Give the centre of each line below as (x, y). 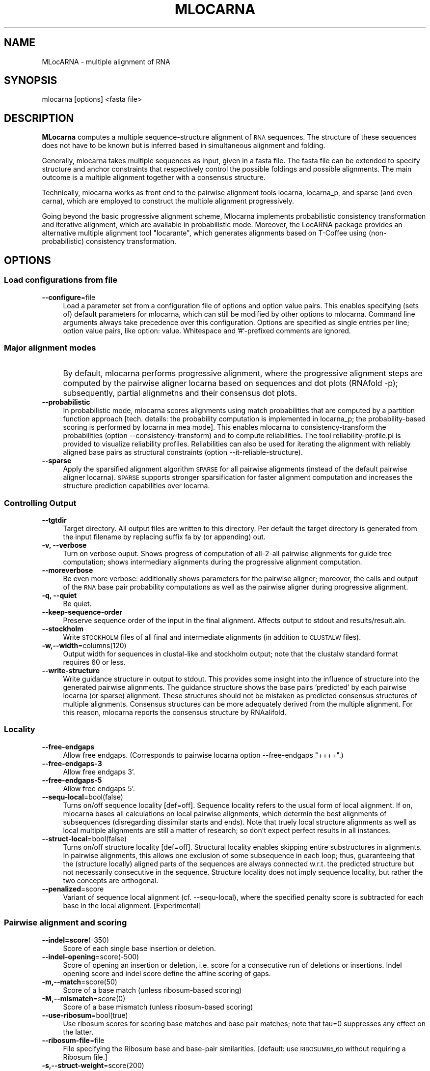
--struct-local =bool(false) (84, 838)
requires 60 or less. (94, 662)
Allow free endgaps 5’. (99, 788)
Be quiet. (77, 604)
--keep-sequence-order (82, 612)
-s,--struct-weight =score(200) (93, 1065)
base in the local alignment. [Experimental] (132, 905)
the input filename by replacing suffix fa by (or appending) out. (164, 537)
